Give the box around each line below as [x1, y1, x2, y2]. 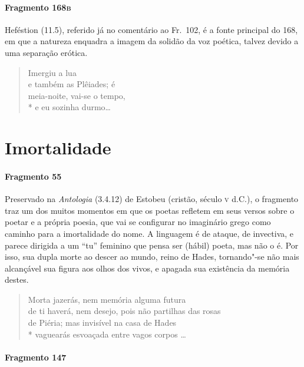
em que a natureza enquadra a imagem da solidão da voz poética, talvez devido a [5, 35, 299, 47]
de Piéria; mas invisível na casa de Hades [28, 316, 177, 329]
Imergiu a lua [28, 66, 77, 78]
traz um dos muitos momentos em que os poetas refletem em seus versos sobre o [5, 204, 295, 216]
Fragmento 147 [5, 351, 67, 363]
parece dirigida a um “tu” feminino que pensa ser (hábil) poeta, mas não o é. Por [5, 239, 299, 251]
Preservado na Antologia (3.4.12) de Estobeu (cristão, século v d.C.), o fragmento [5, 193, 299, 205]
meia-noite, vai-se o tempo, [28, 89, 125, 101]
